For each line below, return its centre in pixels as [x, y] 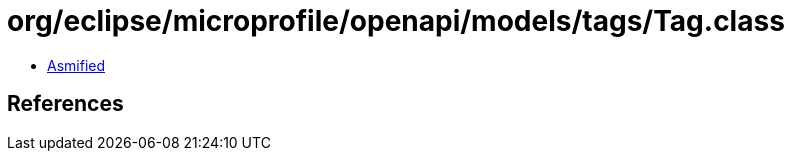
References [65, 104]
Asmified [76, 65]
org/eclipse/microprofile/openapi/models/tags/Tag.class [396, 21]
